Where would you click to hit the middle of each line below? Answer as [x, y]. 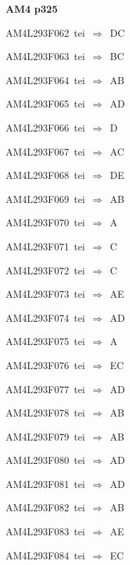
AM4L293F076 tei [45, 365]
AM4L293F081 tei [45, 483]
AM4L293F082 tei [45, 507]
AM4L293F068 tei [45, 175]
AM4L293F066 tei [45, 127]
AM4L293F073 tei [45, 294]
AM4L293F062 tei [45, 32]
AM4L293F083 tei [45, 531]
